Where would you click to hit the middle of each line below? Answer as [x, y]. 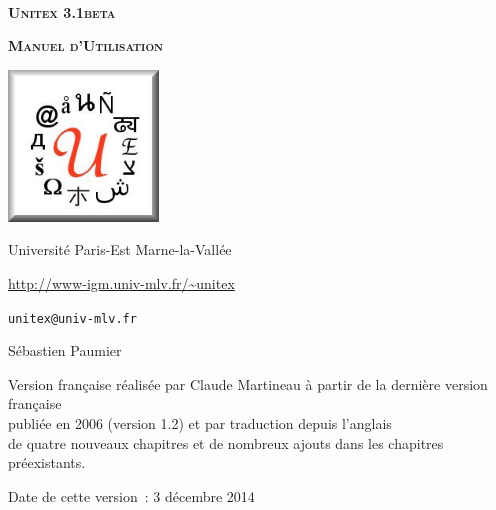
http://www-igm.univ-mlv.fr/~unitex [121, 282]
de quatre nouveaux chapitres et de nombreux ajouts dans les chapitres [226, 442]
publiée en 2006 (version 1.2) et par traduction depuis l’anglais [200, 422]
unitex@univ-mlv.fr [72, 318]
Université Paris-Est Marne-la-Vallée [120, 249]
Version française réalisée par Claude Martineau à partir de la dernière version [248, 383]
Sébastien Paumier [65, 350]
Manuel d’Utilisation [86, 45]
